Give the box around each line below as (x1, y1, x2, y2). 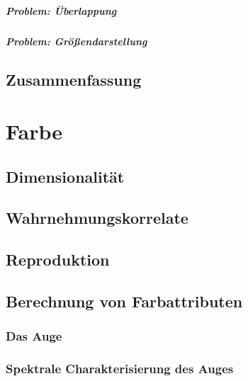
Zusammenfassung (6, 68, 142, 90)
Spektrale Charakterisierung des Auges (6, 360, 234, 377)
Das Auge (6, 327, 62, 345)
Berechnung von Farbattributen (6, 290, 243, 312)
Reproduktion (6, 249, 110, 271)
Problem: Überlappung (6, 3, 117, 18)
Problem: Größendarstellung (6, 33, 147, 48)
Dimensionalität (6, 165, 125, 187)
